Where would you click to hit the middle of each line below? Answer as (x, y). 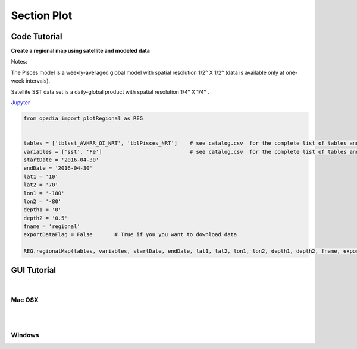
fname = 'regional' (52, 226)
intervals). (38, 81)
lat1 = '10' (41, 176)
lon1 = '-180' (44, 193)
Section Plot (42, 15)
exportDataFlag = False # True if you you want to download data (130, 235)
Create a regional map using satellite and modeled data (80, 51)
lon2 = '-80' (43, 201)
